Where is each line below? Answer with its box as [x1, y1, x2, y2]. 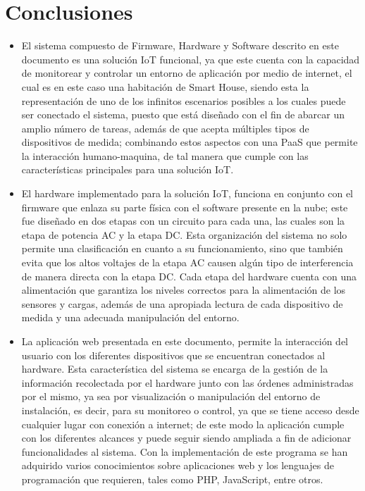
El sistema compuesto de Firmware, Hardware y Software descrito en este [21, 38, 339, 53]
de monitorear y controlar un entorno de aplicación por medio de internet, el [21, 66, 352, 80]
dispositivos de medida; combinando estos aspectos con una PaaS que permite [21, 135, 358, 149]
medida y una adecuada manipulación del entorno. [21, 310, 240, 325]
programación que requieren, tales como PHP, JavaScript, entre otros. [21, 471, 323, 486]
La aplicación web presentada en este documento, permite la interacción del [21, 334, 348, 348]
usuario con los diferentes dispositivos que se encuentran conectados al [21, 347, 326, 362]
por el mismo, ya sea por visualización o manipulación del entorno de [21, 389, 321, 404]
